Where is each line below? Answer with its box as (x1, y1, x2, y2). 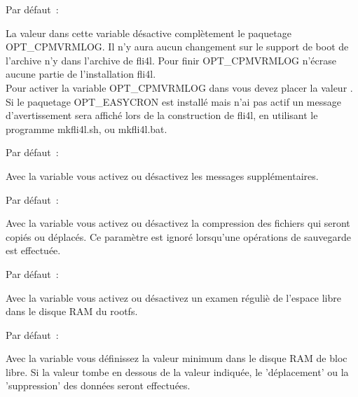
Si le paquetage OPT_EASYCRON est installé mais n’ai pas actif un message (6, 94, 341, 109)
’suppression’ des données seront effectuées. (6, 378, 191, 393)
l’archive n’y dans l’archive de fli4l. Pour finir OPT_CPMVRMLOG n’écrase (6, 53, 337, 67)
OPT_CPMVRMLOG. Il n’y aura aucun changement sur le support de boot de (6, 39, 349, 54)
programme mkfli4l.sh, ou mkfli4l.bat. (6, 121, 167, 136)
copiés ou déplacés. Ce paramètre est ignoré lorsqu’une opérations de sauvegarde (6, 229, 351, 244)
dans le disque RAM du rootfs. (6, 304, 138, 319)
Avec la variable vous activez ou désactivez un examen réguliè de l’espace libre (6, 290, 341, 305)
